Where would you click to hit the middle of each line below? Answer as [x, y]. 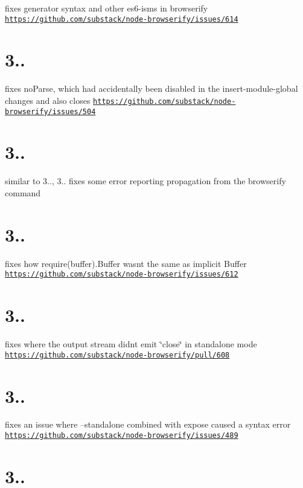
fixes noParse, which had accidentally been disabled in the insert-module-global [151, 88]
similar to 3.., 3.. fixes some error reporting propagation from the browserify [145, 181]
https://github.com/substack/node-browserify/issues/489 [122, 436]
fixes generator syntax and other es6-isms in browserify [107, 8]
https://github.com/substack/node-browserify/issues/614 [122, 19]
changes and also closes [48, 100]
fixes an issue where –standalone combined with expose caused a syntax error [148, 424]
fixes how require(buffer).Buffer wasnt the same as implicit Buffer [126, 263]
